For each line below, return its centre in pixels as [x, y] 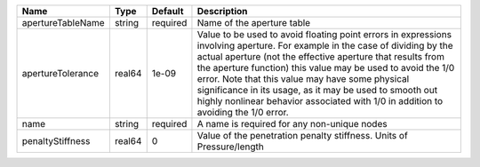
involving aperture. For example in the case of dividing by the [325, 46]
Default [168, 11]
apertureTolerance [60, 73]
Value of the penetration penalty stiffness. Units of [302, 135]
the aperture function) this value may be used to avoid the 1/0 [326, 68]
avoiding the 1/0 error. [243, 112]
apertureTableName [64, 23]
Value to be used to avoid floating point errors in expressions [324, 34]
